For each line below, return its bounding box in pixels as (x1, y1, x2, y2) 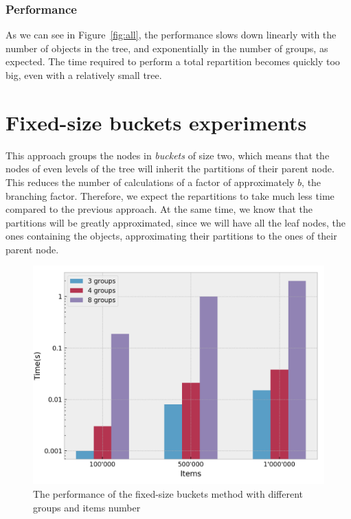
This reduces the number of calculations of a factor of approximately (5, 174, 295, 189)
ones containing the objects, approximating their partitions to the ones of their (5, 229, 337, 243)
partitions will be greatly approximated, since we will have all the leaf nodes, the (5, 215, 346, 229)
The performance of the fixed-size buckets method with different (33, 487, 304, 501)
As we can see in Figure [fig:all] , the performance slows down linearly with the (5, 27, 337, 42)
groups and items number (33, 500, 141, 514)
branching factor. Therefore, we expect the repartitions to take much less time (5, 188, 335, 203)
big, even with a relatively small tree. (5, 68, 162, 82)
